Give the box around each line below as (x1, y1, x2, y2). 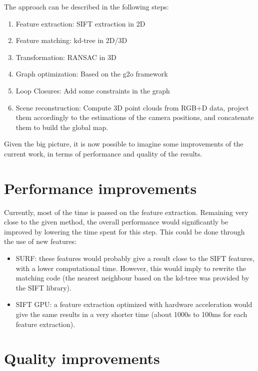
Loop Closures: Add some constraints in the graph (15, 85, 170, 95)
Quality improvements (4, 348, 160, 368)
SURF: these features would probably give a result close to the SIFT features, (15, 253, 254, 263)
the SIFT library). (15, 282, 71, 292)
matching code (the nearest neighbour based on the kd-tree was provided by (15, 272, 249, 283)
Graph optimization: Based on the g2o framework (15, 68, 168, 79)
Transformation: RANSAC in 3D (15, 51, 116, 62)
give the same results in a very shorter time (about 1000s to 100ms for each (15, 309, 247, 319)
